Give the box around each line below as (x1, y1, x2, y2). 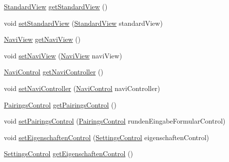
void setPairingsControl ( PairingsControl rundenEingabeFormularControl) (4, 116, 226, 126)
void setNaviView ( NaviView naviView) (4, 50, 122, 60)
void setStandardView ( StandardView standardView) (4, 18, 163, 28)
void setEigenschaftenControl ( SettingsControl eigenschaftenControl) (4, 132, 210, 142)
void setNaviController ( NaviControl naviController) (4, 83, 160, 93)
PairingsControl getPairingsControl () (4, 99, 116, 109)
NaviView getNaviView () (4, 34, 81, 44)
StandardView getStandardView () (4, 1, 108, 11)
